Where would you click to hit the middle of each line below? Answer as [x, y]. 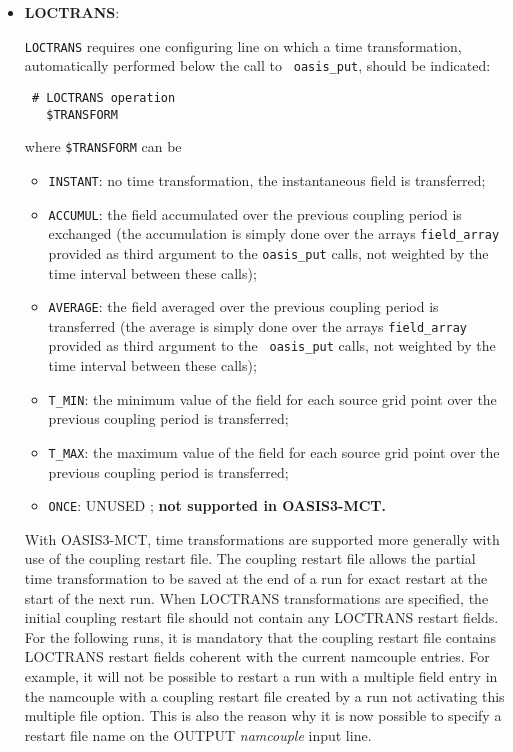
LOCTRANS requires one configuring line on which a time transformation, [243, 45]
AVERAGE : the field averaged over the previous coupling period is [243, 306]
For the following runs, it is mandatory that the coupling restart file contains [260, 636]
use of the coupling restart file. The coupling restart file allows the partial [250, 558]
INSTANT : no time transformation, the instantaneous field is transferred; [267, 179]
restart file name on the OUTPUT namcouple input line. [198, 734]
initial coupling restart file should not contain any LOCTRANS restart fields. [261, 617]
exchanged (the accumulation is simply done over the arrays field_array [274, 233]
